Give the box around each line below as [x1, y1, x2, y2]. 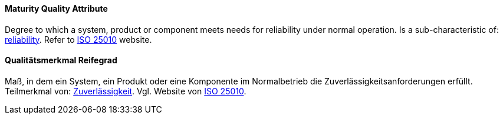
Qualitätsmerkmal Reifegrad [5, 55, 117, 66]
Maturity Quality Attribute [5, 4, 108, 13]
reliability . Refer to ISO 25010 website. [5, 34, 152, 45]
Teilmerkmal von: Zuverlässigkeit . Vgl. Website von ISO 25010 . [5, 86, 246, 96]
